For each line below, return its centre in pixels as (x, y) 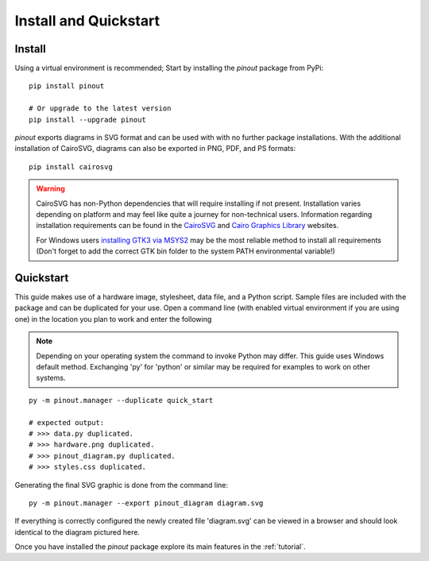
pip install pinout (67, 86)
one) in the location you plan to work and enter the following (113, 319)
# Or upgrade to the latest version (100, 108)
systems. (51, 378)
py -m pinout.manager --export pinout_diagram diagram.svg (146, 503)
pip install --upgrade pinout (88, 120)
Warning (50, 189)
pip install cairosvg (71, 166)
